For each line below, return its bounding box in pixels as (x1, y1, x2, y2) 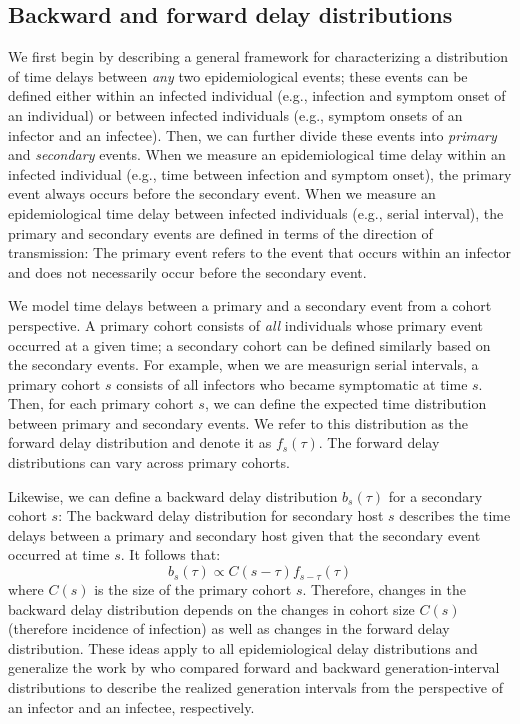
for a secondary (388, 485, 483, 506)
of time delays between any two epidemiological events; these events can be (8, 65, 468, 86)
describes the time (399, 505, 511, 526)
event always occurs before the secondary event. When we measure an (8, 183, 436, 204)
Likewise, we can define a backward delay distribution (8, 485, 338, 506)
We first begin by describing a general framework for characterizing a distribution (8, 46, 508, 67)
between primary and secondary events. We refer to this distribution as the (8, 412, 468, 433)
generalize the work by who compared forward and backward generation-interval (8, 657, 500, 678)
